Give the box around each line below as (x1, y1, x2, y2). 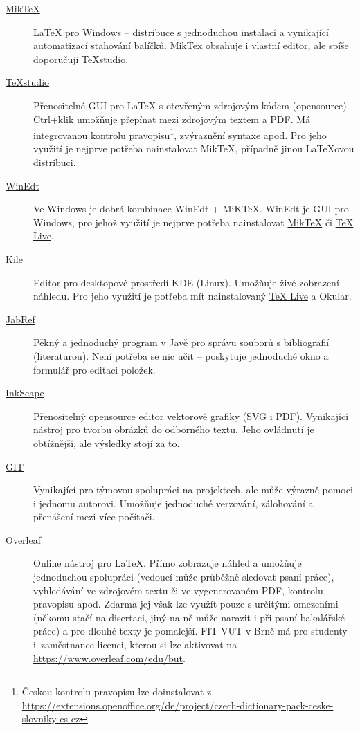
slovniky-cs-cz (21, 711, 80, 726)
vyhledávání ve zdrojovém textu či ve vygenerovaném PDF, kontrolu (33, 583, 323, 597)
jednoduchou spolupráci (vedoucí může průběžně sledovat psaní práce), (33, 569, 334, 584)
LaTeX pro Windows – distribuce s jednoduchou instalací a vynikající (33, 24, 329, 39)
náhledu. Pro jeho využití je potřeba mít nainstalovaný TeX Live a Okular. (33, 289, 352, 303)
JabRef (6, 311, 35, 326)
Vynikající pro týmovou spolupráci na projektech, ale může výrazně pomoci (33, 482, 353, 497)
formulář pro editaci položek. (33, 362, 156, 376)
